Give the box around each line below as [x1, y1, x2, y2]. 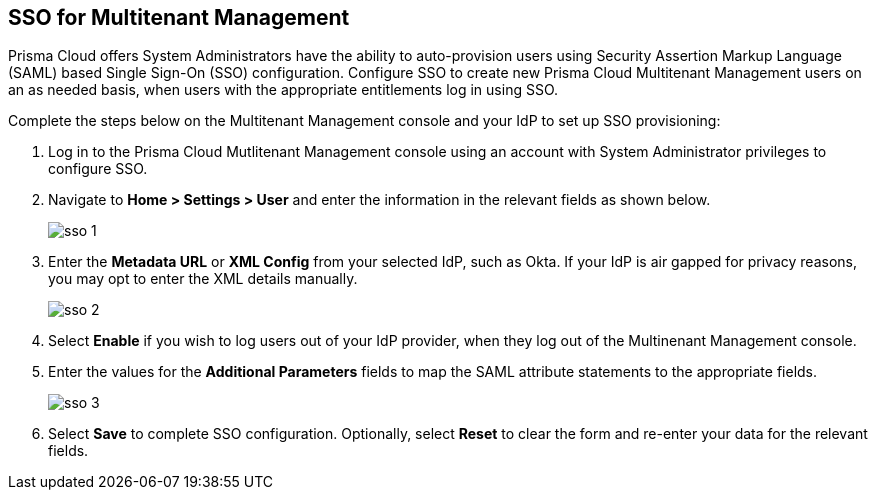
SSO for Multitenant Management [8, 5, 350, 30]
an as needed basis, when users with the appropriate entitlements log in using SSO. [8, 81, 559, 99]
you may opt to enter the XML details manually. [48, 270, 358, 288]
